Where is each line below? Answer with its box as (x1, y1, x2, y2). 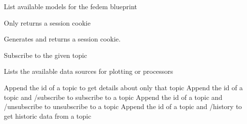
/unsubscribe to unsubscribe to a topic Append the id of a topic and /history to (4, 101, 242, 111)
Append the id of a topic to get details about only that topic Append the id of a (4, 82, 243, 92)
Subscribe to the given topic (4, 50, 87, 60)
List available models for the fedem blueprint (4, 1, 137, 11)
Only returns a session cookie (4, 17, 91, 28)
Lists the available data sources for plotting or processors (4, 66, 173, 76)
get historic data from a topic (4, 110, 92, 121)
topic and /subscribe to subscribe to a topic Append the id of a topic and (4, 92, 223, 102)
